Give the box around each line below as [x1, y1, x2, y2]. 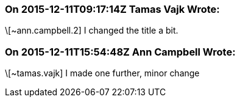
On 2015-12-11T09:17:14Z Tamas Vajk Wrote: [5, 3, 220, 15]
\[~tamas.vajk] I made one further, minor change [5, 68, 200, 79]
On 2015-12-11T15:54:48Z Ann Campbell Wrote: [5, 45, 236, 58]
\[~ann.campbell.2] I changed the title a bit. [5, 25, 178, 36]
